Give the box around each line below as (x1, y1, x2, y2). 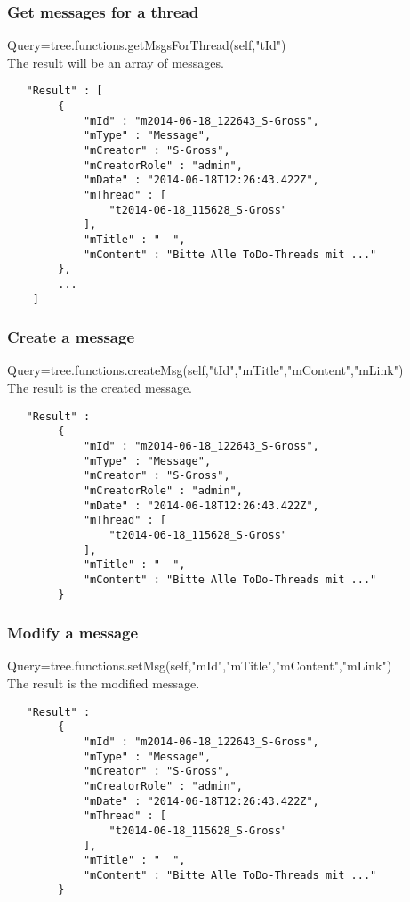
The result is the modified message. (7, 674, 200, 692)
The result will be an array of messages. (7, 53, 224, 71)
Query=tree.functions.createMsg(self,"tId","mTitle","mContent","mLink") (7, 361, 404, 379)
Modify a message (7, 622, 139, 644)
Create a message (7, 326, 135, 348)
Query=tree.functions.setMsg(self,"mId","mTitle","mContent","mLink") (7, 656, 392, 675)
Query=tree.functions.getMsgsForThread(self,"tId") (7, 36, 286, 54)
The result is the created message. (7, 378, 192, 397)
